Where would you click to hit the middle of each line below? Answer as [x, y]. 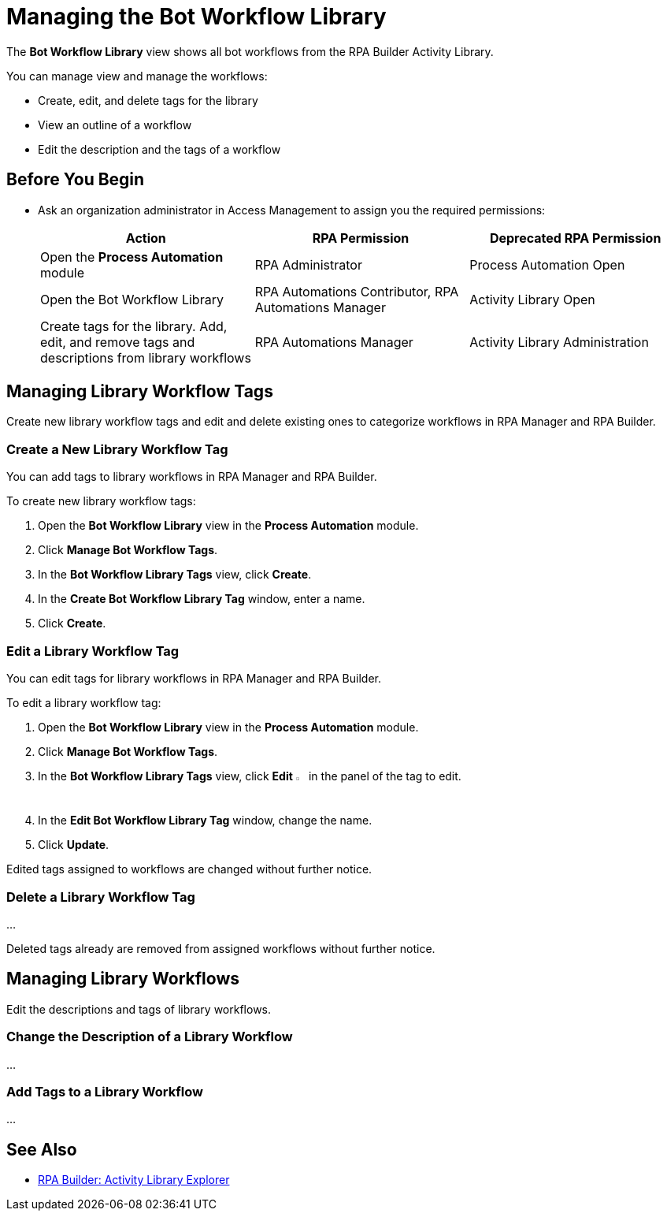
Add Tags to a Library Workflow [105, 1091]
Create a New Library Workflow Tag [117, 449]
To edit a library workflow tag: [84, 702]
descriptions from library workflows [146, 357]
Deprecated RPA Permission [575, 238]
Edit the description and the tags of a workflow [159, 149]
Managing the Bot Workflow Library [196, 17]
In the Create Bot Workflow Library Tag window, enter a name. [202, 599]
